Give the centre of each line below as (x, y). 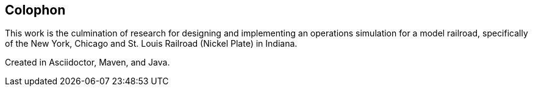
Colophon (35, 10)
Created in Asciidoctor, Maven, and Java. (88, 62)
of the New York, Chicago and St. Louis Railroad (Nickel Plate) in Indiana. (151, 44)
